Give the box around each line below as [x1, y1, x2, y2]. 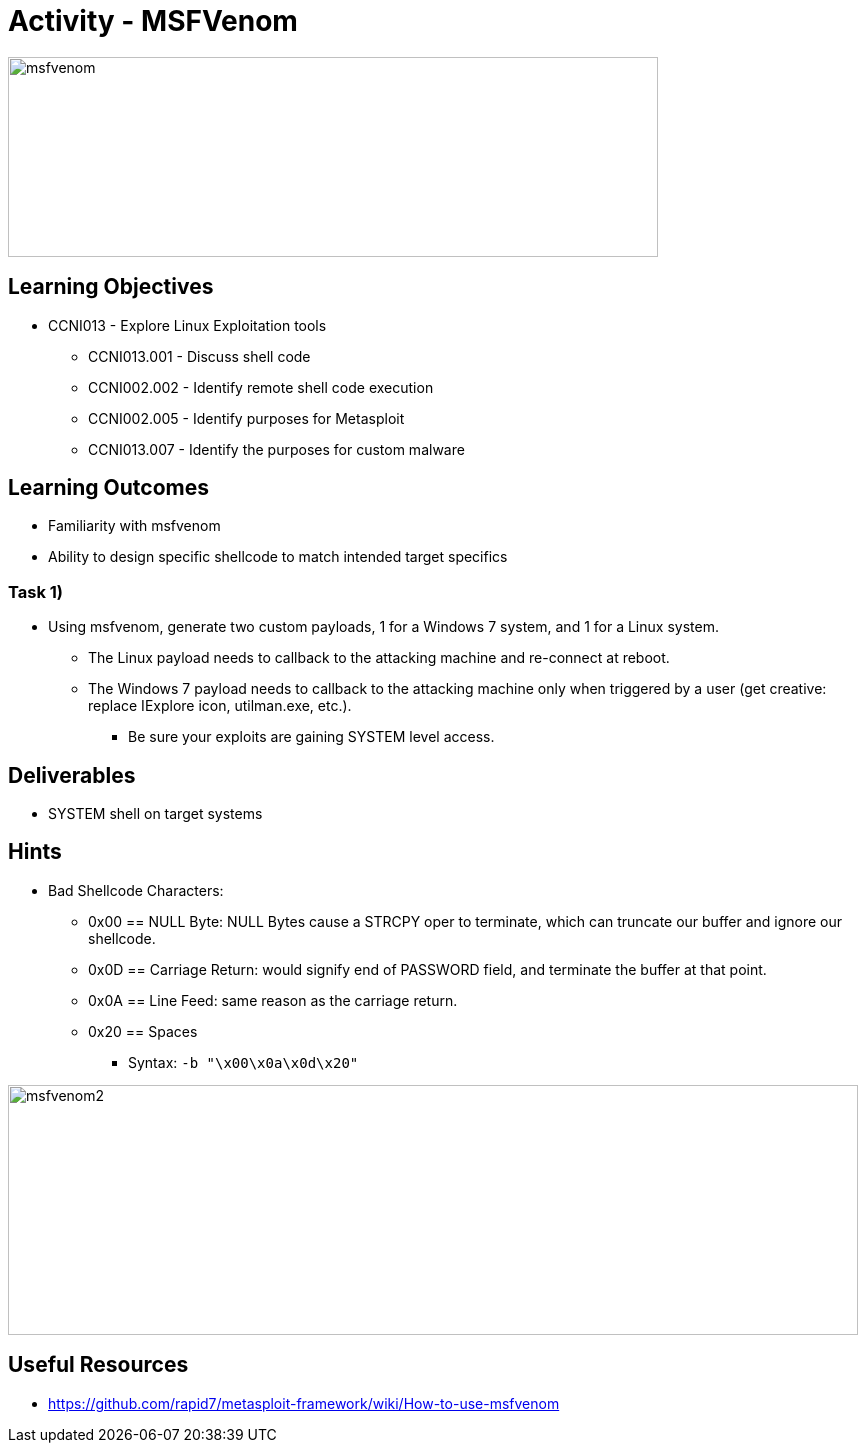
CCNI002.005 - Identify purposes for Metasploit [88, 409, 405, 427]
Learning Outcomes [8, 475, 209, 501]
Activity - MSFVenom [8, 4, 298, 38]
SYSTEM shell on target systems [48, 805, 263, 823]
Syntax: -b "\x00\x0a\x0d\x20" [128, 1053, 359, 1071]
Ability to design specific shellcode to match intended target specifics [48, 548, 508, 566]
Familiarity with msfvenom [48, 517, 221, 535]
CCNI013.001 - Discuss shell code [88, 347, 311, 365]
